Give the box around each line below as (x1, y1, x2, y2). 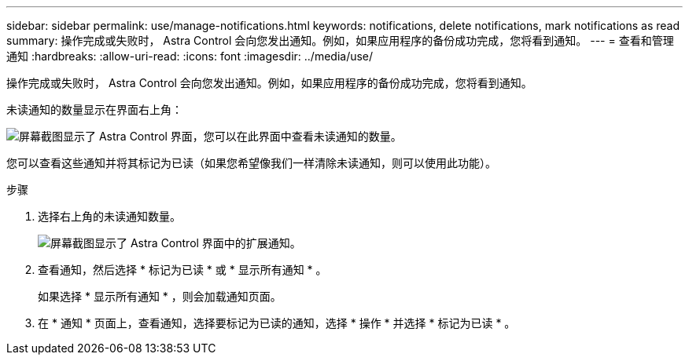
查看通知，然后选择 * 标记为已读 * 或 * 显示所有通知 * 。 (38, 263, 327, 276)
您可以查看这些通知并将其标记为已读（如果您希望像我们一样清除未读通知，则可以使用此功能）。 (6, 156, 496, 170)
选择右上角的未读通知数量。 (38, 210, 181, 223)
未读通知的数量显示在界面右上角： (6, 103, 182, 116)
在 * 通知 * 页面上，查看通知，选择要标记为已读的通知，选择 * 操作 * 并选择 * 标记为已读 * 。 (38, 316, 516, 330)
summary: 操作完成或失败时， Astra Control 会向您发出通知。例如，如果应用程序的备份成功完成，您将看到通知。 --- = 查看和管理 (6, 34, 674, 47)
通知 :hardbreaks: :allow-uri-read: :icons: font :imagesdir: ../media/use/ (6, 49, 374, 63)
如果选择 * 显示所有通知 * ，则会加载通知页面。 (38, 290, 282, 303)
